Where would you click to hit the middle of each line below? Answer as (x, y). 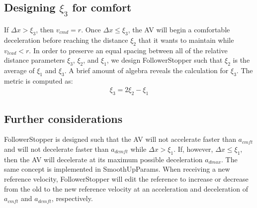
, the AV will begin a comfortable (179, 29)
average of (19, 70)
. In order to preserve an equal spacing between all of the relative (128, 50)
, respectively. (72, 198)
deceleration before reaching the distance (66, 40)
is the (241, 60)
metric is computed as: (39, 80)
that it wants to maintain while (186, 40)
